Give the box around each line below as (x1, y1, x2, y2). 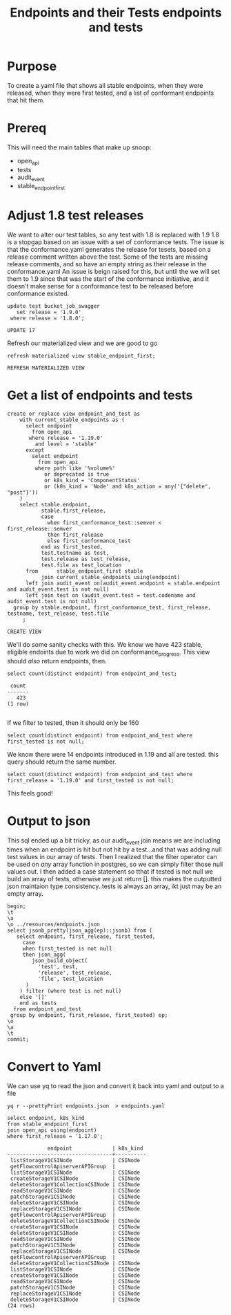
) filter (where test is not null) (19, 987, 122, 994)
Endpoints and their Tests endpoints (10, 5, 222, 21)
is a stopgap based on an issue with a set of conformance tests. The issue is (7, 238, 225, 246)
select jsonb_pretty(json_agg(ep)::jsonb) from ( (7, 927, 153, 934)
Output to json (7, 813, 91, 829)
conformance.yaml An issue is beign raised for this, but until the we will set (7, 268, 220, 276)
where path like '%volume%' (34, 465, 116, 472)
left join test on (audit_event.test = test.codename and (25, 592, 196, 599)
